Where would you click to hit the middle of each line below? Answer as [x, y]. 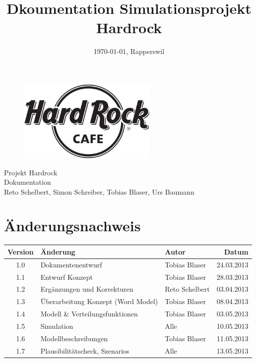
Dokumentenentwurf [71, 264]
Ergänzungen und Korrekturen [87, 289]
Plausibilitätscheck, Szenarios [85, 350]
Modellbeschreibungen [74, 338]
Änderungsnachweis [72, 226]
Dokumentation [28, 182]
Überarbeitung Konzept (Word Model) [99, 301]
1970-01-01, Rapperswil [129, 51]
